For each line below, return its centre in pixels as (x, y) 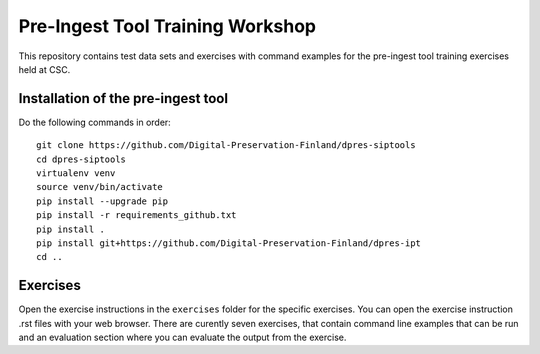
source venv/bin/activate (100, 187)
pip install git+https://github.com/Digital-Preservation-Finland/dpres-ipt (229, 243)
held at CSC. (44, 69)
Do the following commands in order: (95, 122)
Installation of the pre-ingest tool (123, 98)
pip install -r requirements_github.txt (136, 215)
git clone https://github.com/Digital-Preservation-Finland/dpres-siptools (226, 145)
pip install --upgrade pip (102, 201)
